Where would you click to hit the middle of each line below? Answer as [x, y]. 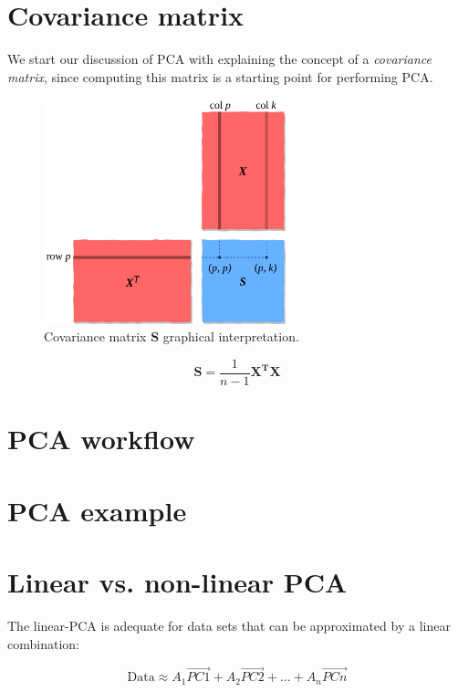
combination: [43, 643]
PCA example [97, 510]
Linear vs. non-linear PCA [177, 581]
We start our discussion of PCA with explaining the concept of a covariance [220, 59]
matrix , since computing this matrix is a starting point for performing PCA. [220, 76]
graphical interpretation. [231, 336]
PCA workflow [101, 439]
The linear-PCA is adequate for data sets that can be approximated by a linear [229, 625]
